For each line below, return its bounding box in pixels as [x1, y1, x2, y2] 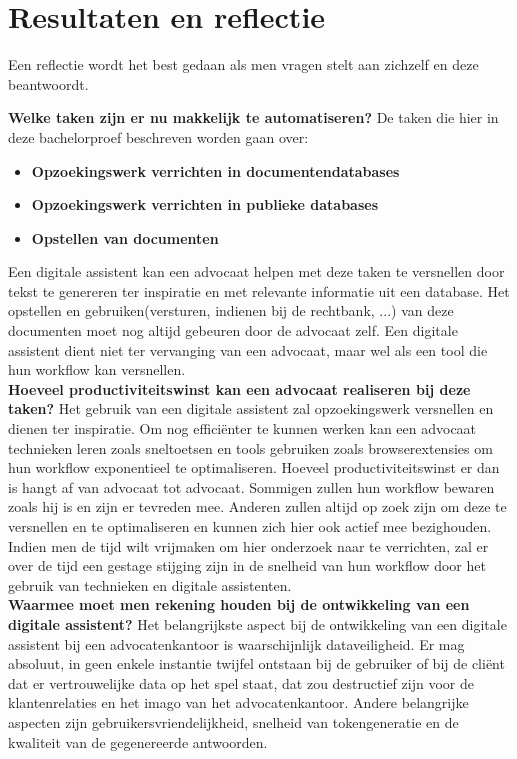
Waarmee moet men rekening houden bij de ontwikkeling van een [8, 594, 470, 615]
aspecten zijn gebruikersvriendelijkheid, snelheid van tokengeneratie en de [8, 711, 459, 732]
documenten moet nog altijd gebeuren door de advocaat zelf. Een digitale [8, 320, 458, 341]
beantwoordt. [8, 73, 89, 94]
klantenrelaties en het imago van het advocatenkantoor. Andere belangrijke [8, 692, 469, 713]
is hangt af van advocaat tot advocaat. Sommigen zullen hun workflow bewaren [8, 476, 495, 497]
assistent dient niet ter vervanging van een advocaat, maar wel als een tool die [8, 339, 488, 360]
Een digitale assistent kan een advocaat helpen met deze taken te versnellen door [8, 261, 505, 282]
